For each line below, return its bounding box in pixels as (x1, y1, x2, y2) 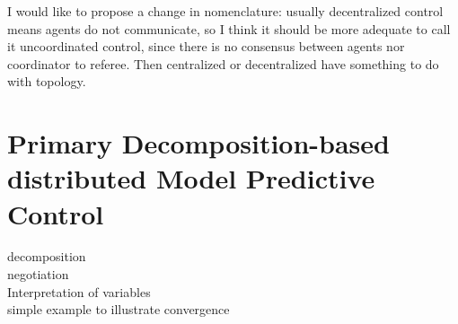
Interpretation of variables (7, 282, 151, 301)
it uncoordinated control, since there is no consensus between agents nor (7, 37, 405, 56)
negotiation (7, 265, 69, 284)
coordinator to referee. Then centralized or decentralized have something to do (7, 54, 439, 73)
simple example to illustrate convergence (7, 300, 230, 319)
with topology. (7, 72, 86, 91)
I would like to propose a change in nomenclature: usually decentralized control (7, 2, 444, 20)
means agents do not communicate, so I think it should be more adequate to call (7, 19, 451, 38)
